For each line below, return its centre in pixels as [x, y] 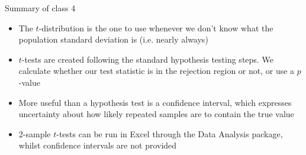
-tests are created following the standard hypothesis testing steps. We [147, 59]
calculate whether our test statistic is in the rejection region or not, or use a [157, 71]
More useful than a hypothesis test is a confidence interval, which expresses [155, 102]
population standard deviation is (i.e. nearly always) [113, 39]
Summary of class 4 [40, 8]
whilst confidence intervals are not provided [98, 145]
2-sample [35, 133]
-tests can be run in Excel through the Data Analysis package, [170, 133]
